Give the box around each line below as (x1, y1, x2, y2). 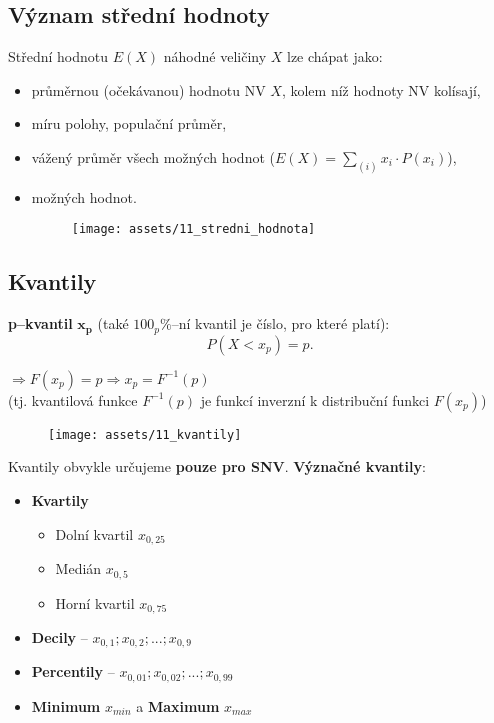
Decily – (31, 626, 88, 647)
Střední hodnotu (8, 46, 109, 67)
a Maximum (136, 695, 220, 716)
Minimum (31, 695, 101, 716)
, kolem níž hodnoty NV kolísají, (281, 79, 481, 100)
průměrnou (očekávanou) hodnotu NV (31, 79, 266, 100)
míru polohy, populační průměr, (31, 113, 227, 134)
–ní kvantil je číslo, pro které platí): (171, 313, 390, 334)
